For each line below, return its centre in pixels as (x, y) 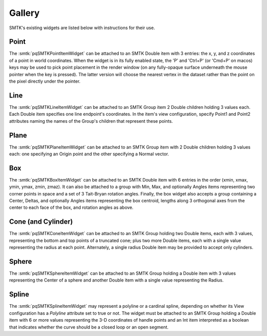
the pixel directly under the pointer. (45, 81)
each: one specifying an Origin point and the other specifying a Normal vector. (89, 154)
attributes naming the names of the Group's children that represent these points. (91, 121)
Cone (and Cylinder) (41, 222)
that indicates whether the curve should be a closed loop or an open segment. (89, 327)
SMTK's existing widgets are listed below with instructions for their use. (82, 28)
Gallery (24, 13)
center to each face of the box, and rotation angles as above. (71, 207)
